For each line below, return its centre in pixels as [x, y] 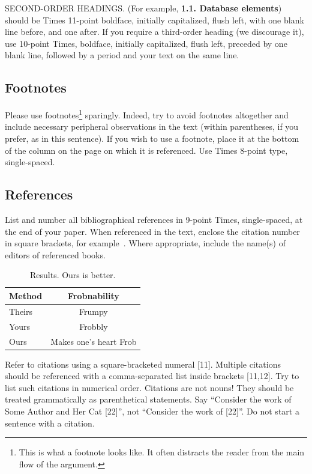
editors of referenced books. [55, 254]
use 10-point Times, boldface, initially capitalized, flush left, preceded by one [146, 43]
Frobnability [93, 295]
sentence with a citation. [50, 423]
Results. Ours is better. [73, 275]
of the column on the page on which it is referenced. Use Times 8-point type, [146, 150]
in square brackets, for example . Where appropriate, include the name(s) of [145, 243]
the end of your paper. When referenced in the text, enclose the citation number [152, 231]
